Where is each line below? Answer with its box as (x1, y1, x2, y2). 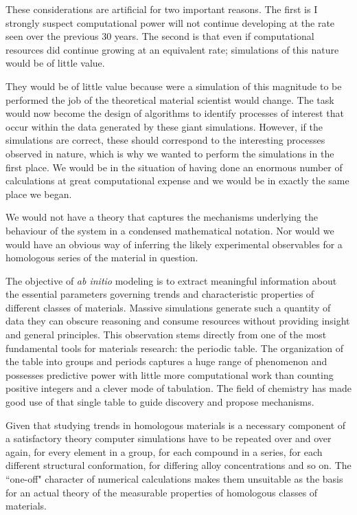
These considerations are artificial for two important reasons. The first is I (5, 2, 318, 16)
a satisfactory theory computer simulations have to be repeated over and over (5, 431, 332, 446)
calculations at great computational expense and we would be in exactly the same (5, 173, 349, 188)
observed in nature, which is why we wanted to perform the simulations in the (5, 146, 334, 160)
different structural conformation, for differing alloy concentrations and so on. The (5, 458, 352, 472)
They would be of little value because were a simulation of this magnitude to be (5, 78, 342, 93)
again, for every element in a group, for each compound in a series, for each (5, 444, 323, 459)
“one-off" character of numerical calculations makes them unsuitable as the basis (5, 472, 343, 485)
